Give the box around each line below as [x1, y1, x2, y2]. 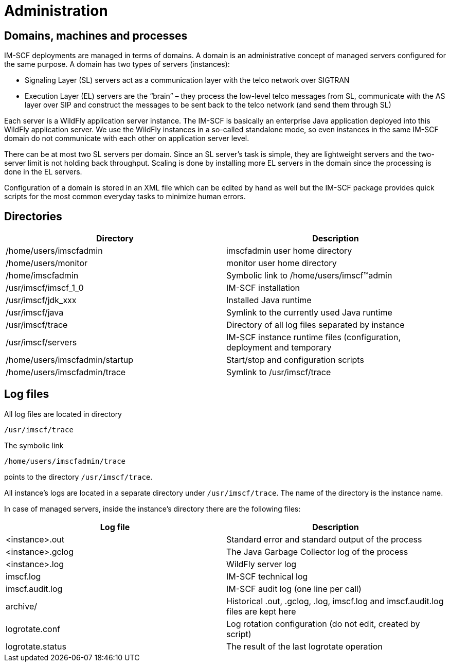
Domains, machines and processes [4, 29, 188, 42]
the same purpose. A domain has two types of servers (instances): [4, 60, 230, 69]
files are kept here [226, 606, 296, 617]
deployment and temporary [226, 342, 332, 353]
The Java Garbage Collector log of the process [226, 546, 408, 557]
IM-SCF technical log [226, 571, 308, 582]
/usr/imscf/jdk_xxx [6, 295, 77, 306]
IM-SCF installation [226, 283, 300, 293]
